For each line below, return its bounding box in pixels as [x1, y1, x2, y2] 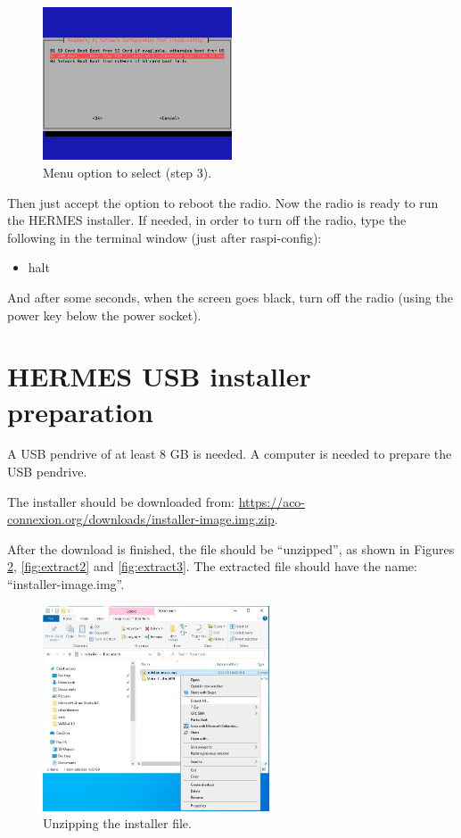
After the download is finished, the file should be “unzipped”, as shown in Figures [7, 539, 455, 558]
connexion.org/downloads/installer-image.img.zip [7, 510, 275, 528]
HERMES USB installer [7, 358, 311, 394]
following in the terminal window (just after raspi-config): [7, 228, 322, 246]
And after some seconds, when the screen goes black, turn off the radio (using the [7, 287, 453, 306]
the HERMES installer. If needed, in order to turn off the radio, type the [7, 211, 407, 229]
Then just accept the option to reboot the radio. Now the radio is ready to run [7, 193, 439, 212]
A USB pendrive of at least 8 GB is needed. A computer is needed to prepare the [7, 444, 452, 463]
